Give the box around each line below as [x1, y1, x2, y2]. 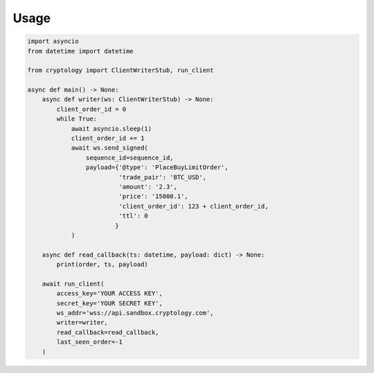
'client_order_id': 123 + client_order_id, [118, 202, 269, 210]
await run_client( [42, 279, 105, 288]
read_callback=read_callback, [56, 328, 159, 336]
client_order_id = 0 [56, 105, 127, 113]
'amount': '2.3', [118, 183, 178, 191]
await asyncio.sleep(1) [71, 125, 152, 132]
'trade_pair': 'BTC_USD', [118, 173, 207, 181]
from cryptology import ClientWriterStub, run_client [27, 67, 214, 74]
